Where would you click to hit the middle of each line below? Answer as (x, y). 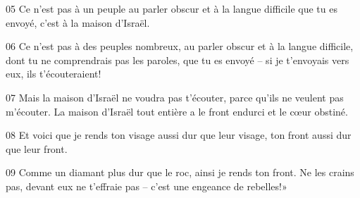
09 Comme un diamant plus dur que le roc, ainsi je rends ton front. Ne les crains (180, 172)
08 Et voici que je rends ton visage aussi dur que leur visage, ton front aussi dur (179, 135)
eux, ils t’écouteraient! (54, 74)
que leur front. (37, 148)
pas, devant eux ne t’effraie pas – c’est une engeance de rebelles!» (147, 186)
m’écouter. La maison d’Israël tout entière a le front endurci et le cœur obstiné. (177, 111)
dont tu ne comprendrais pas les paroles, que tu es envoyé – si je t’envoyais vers (178, 60)
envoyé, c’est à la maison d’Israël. (78, 22)
